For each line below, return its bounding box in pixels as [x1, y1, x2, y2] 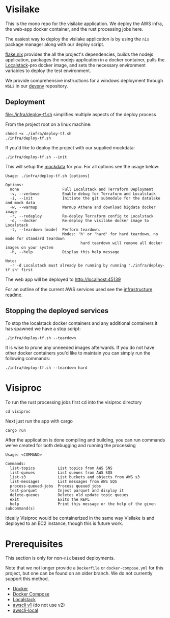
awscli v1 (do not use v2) [12, 602, 65, 608]
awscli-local [12, 607, 38, 613]
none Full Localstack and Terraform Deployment [10, 187, 154, 192]
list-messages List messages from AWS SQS [10, 479, 117, 484]
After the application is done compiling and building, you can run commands [5, 436, 165, 443]
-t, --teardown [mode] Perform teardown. [10, 227, 101, 232]
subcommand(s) [5, 505, 36, 511]
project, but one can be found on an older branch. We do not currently [5, 570, 153, 577]
